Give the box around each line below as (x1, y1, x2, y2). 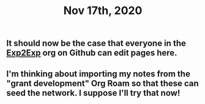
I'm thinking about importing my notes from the (6, 69, 191, 79)
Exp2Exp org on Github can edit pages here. (6, 48, 177, 58)
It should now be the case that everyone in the (6, 38, 187, 49)
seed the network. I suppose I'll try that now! (6, 87, 181, 98)
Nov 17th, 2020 (63, 4, 143, 18)
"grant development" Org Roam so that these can (6, 78, 199, 89)
